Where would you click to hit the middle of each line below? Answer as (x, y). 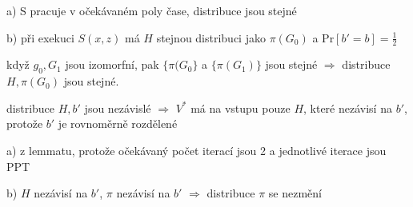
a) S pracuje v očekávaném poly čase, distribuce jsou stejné (152, 10)
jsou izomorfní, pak (112, 64)
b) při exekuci (40, 37)
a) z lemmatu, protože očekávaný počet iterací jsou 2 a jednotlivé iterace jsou (196, 150)
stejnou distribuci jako (211, 37)
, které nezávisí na (348, 107)
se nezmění (295, 193)
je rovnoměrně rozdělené (118, 123)
